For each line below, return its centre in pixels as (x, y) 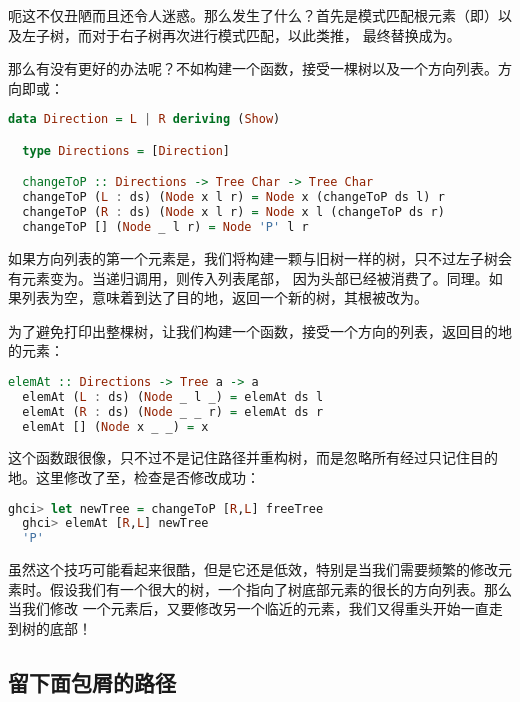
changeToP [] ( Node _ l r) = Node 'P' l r (165, 227)
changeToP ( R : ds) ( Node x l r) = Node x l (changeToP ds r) (233, 212)
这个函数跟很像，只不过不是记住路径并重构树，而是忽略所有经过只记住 (239, 457)
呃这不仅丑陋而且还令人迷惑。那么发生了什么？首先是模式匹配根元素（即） (253, 15)
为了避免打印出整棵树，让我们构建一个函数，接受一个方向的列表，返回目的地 (260, 330)
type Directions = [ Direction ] (126, 150)
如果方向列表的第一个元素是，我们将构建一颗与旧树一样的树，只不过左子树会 (260, 257)
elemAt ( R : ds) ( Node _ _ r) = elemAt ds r (173, 411)
